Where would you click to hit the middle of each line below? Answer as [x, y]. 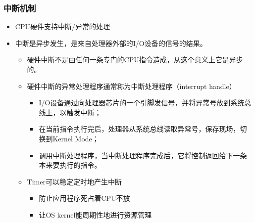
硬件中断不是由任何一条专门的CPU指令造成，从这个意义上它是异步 [135, 60]
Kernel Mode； [76, 138]
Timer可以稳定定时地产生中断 [74, 181]
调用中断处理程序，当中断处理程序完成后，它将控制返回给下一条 [143, 155]
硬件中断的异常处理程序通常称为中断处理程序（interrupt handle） [131, 86]
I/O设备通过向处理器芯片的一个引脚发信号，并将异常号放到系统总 [145, 103]
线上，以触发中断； [70, 112]
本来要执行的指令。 [70, 165]
